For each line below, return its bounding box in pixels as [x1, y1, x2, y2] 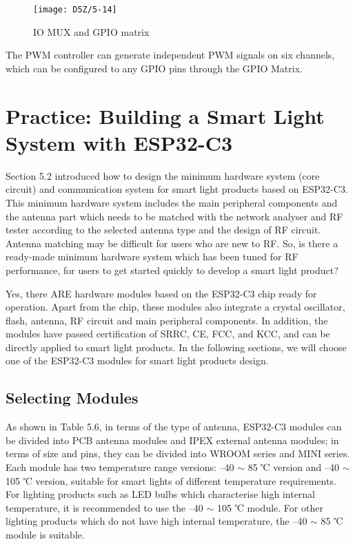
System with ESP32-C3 [6, 128, 233, 156]
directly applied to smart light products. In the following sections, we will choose [6, 339, 347, 354]
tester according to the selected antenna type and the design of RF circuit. [6, 222, 321, 237]
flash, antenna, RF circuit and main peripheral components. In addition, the [6, 313, 328, 327]
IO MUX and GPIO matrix [33, 24, 150, 39]
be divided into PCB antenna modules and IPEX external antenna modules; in [6, 432, 339, 447]
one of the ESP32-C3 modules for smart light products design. [6, 353, 269, 368]
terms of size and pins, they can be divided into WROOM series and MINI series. [6, 446, 350, 461]
